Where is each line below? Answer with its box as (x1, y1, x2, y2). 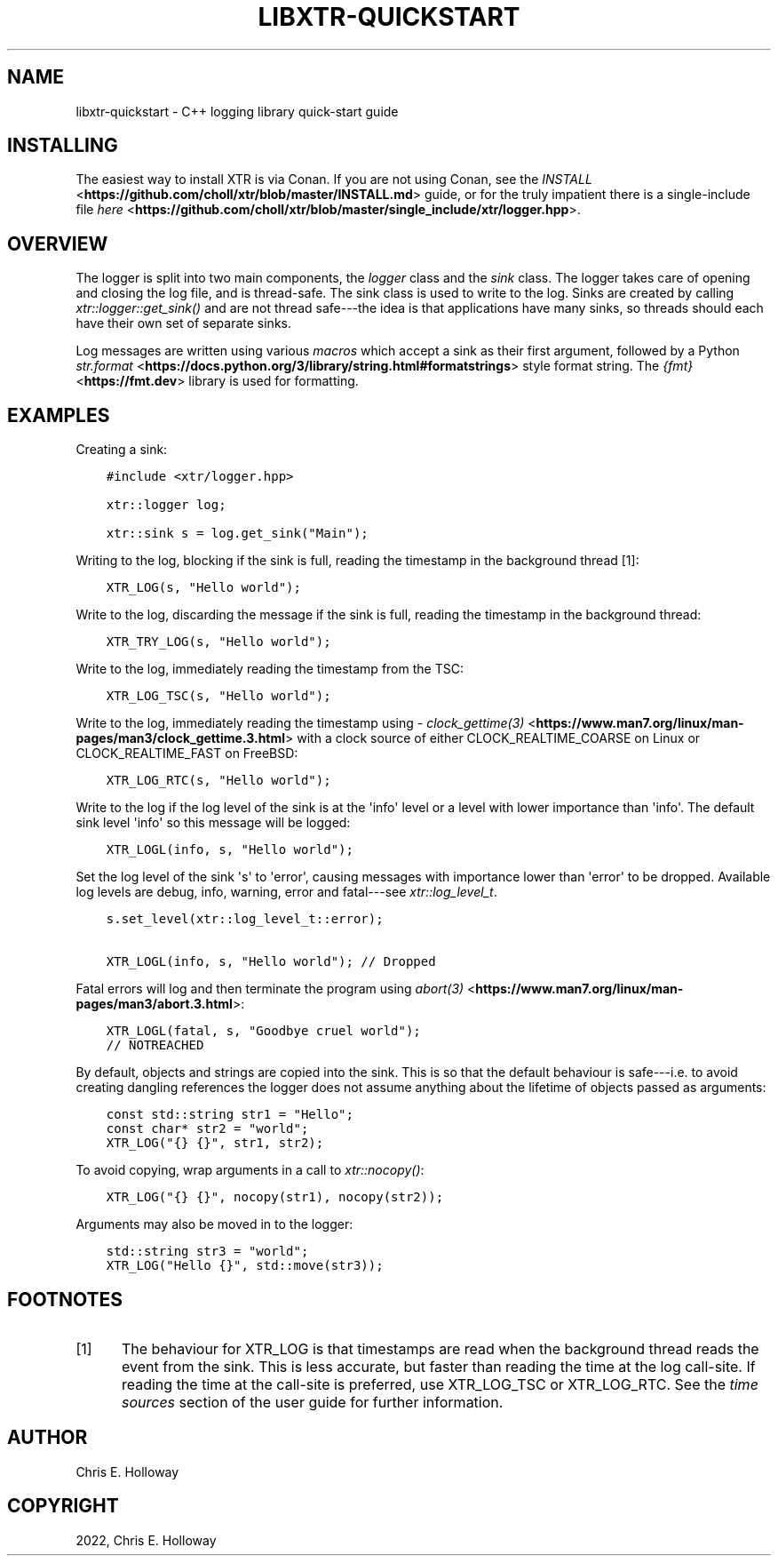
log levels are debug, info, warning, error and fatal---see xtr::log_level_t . (75, 884, 497, 900)
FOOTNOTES (7, 1288, 123, 1311)
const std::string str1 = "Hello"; (106, 1107, 353, 1122)
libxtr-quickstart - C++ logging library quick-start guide (75, 103, 399, 119)
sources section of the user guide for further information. (121, 1392, 504, 1411)
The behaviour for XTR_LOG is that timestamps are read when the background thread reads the (121, 1339, 759, 1358)
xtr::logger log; (106, 498, 226, 513)
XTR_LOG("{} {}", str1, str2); (106, 1136, 324, 1151)
